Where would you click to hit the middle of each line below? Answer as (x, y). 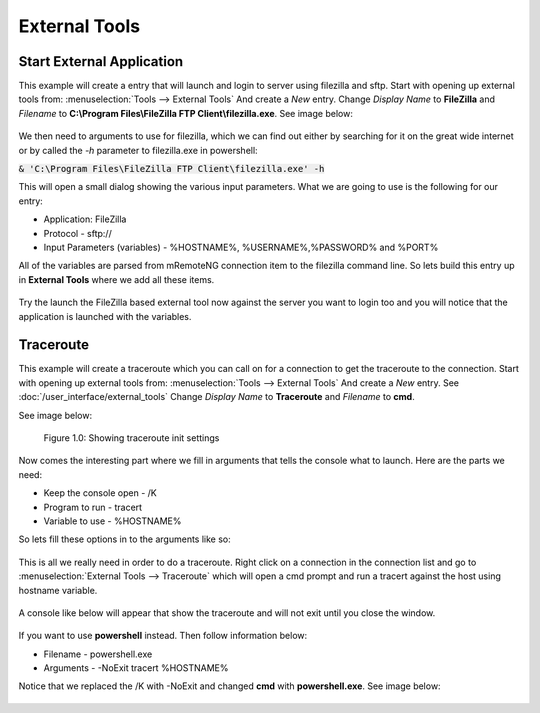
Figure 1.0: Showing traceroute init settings (131, 438)
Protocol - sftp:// (77, 233)
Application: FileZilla (85, 219)
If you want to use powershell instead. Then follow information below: (163, 636)
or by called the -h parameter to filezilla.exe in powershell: (138, 150)
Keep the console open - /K (100, 493)
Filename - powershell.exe (98, 654)
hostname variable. (58, 590)
